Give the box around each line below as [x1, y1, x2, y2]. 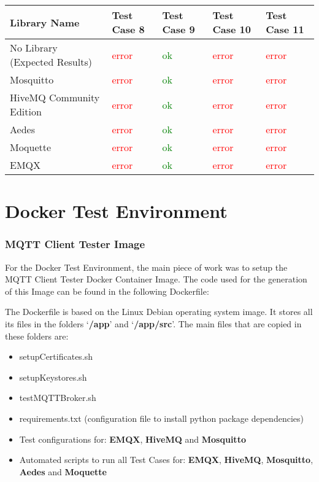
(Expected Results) [10, 55, 92, 69]
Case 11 [266, 22, 304, 36]
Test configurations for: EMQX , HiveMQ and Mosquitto [19, 432, 246, 445]
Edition [10, 104, 42, 119]
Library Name [10, 15, 80, 29]
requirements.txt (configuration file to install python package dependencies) [19, 411, 304, 424]
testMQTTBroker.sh [19, 391, 96, 404]
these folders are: [5, 329, 69, 342]
